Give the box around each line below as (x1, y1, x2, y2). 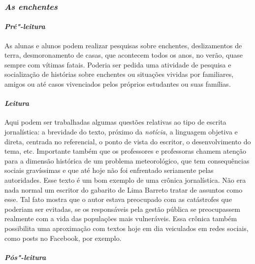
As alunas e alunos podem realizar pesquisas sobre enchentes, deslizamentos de (4, 40, 242, 50)
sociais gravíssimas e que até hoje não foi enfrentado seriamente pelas (4, 165, 214, 175)
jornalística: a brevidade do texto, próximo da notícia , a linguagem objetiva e (4, 127, 238, 136)
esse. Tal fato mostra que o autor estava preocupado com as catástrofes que (4, 194, 232, 204)
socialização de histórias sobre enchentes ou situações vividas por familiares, (4, 69, 234, 79)
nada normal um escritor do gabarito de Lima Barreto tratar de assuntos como (4, 184, 243, 195)
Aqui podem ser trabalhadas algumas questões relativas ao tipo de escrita (4, 117, 226, 127)
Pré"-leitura (4, 21, 45, 32)
